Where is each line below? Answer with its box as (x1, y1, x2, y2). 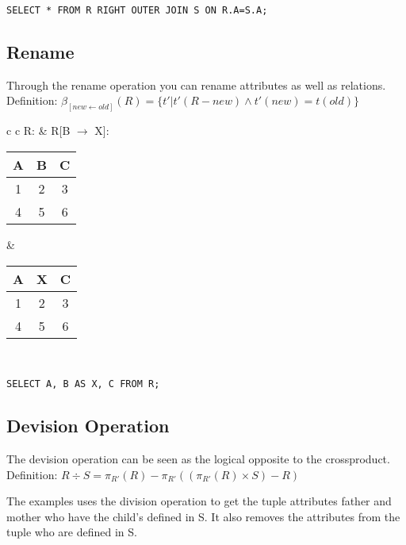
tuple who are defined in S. (6, 524, 137, 540)
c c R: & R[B (6, 122, 71, 139)
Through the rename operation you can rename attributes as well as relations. (6, 76, 386, 93)
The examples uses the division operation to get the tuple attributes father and (6, 493, 392, 509)
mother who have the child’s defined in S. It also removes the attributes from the (6, 508, 400, 524)
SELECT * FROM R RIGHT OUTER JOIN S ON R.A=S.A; (6, 5, 268, 16)
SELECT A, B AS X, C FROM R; (6, 378, 160, 390)
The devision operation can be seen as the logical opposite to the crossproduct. (6, 450, 390, 466)
